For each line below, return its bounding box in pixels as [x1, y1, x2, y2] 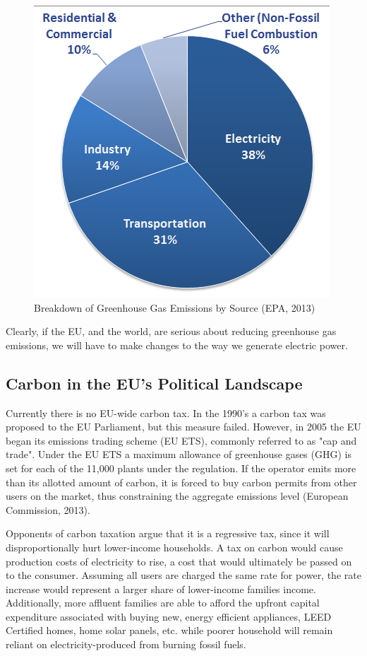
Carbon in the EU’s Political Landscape [6, 372, 303, 394]
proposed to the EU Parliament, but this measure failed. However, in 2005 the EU [6, 419, 361, 434]
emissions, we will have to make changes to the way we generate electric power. [6, 337, 348, 352]
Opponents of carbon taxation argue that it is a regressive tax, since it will [6, 526, 330, 541]
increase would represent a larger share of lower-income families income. [6, 581, 316, 596]
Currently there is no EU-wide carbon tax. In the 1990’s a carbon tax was [6, 405, 326, 420]
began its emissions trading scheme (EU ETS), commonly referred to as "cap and [6, 433, 357, 447]
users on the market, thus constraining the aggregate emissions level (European [6, 488, 349, 503]
